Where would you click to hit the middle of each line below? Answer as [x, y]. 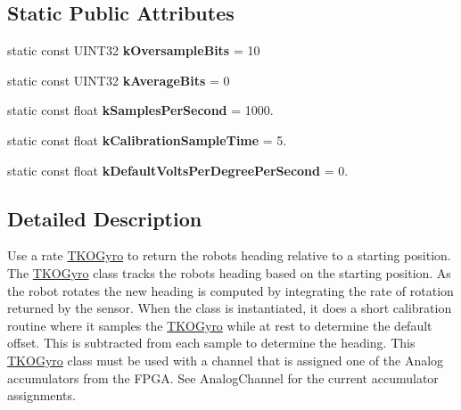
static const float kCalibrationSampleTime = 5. [147, 139]
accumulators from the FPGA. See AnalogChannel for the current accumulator [223, 377]
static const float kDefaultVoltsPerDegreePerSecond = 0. [178, 170]
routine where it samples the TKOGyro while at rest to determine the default [220, 325]
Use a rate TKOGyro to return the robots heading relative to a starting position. [229, 255]
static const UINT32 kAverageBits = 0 [119, 80]
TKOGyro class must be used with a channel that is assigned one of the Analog [226, 360]
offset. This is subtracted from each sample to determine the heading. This [211, 343]
